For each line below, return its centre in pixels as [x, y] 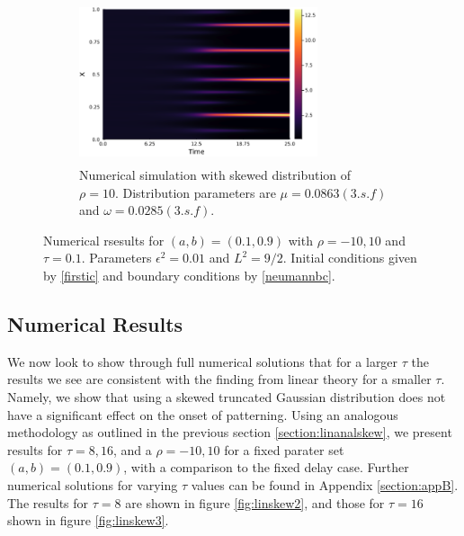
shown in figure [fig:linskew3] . [88, 520]
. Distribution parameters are [195, 192]
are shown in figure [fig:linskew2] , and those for [255, 502]
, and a [132, 449]
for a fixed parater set [284, 449]
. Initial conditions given [350, 258]
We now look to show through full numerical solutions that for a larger [203, 361]
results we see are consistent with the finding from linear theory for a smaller [219, 379]
